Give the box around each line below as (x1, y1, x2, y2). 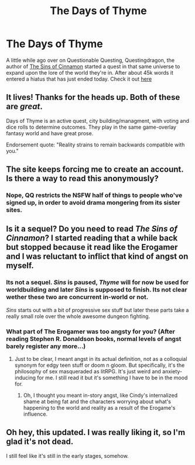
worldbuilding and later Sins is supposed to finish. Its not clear (6, 286, 187, 294)
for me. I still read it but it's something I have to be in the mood (37, 374, 188, 382)
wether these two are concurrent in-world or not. (6, 293, 149, 301)
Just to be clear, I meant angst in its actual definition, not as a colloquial (14, 356, 187, 363)
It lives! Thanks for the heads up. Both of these (6, 92, 180, 102)
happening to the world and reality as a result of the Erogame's (23, 404, 176, 412)
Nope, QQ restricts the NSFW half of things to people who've (6, 191, 183, 199)
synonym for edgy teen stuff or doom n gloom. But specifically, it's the (14, 362, 185, 369)
